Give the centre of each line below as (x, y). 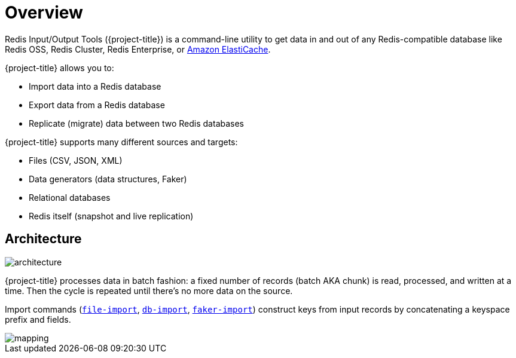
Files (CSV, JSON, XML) (76, 160)
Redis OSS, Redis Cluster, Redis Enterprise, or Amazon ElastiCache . (138, 49)
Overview (44, 13)
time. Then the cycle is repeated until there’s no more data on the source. (149, 290)
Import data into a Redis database (95, 86)
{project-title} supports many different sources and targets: (121, 142)
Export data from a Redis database (97, 105)
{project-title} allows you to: (59, 68)
